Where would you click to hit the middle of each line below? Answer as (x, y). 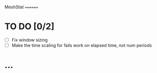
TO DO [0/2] (29, 27)
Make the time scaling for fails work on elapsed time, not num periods (82, 45)
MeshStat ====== (21, 7)
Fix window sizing (30, 40)
